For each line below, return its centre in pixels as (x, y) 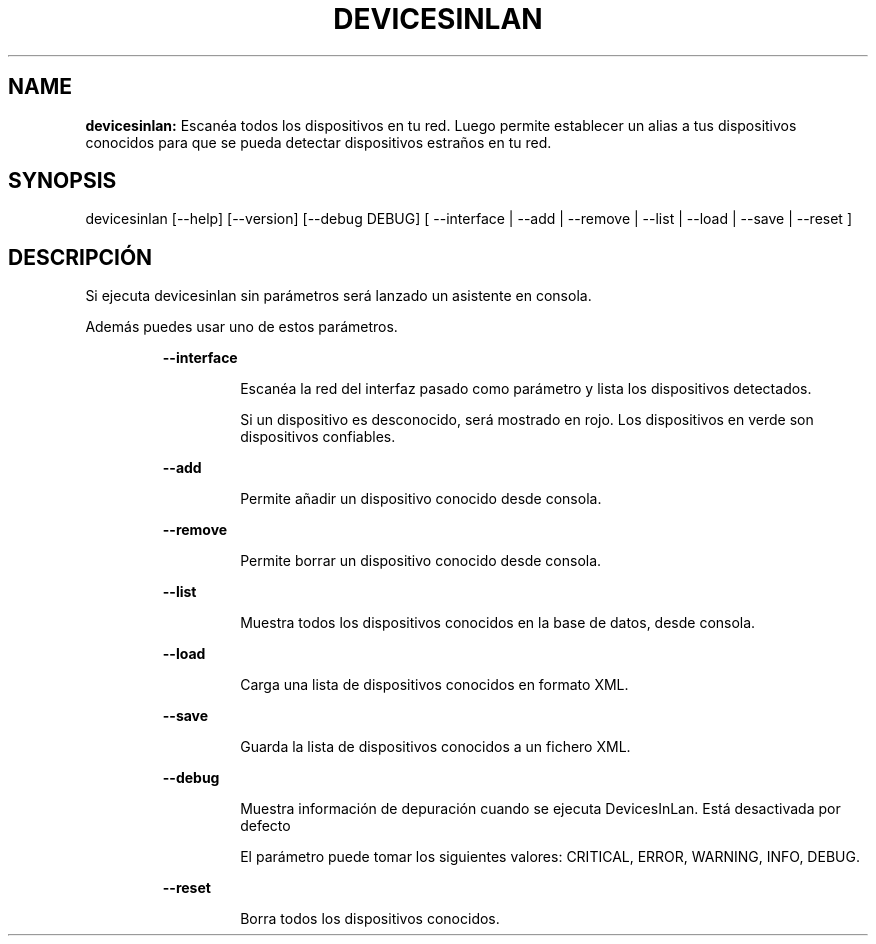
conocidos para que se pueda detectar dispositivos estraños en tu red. (318, 142)
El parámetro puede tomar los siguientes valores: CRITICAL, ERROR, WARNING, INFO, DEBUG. (550, 857)
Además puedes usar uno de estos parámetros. (241, 327)
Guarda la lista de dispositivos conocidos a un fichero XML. (435, 747)
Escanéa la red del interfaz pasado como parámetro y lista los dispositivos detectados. (526, 389)
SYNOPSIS (62, 181)
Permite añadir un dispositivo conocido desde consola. (421, 499)
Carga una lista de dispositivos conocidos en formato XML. (434, 685)
